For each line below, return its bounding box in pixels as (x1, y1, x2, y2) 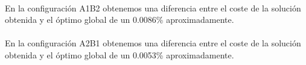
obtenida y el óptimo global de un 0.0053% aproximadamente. (5, 48, 234, 61)
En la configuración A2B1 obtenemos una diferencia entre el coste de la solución (5, 37, 301, 49)
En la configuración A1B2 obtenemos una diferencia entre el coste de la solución (5, 1, 301, 14)
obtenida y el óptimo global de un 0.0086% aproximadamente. (5, 13, 234, 26)
